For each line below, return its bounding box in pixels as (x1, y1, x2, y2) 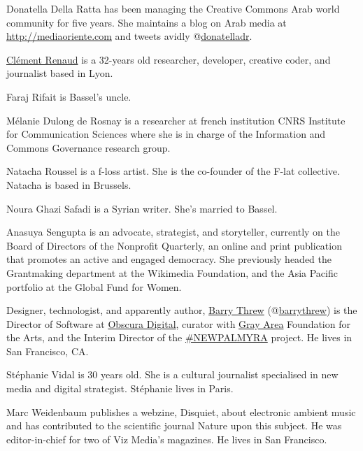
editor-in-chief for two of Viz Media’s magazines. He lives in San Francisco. (6, 431, 327, 446)
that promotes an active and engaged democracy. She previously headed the (6, 252, 332, 266)
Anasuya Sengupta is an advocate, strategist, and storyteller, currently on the (6, 224, 340, 239)
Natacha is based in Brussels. (6, 177, 131, 192)
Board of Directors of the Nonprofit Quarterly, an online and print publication (6, 238, 342, 252)
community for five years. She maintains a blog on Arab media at (6, 15, 287, 29)
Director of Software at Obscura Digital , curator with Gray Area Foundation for (6, 316, 350, 331)
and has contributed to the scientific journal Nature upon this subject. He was (6, 418, 342, 433)
